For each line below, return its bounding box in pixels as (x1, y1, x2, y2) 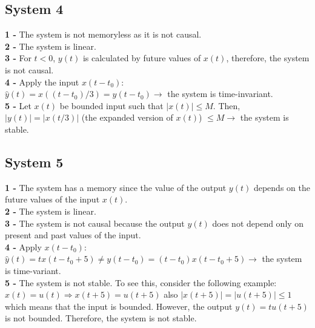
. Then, (213, 99, 240, 112)
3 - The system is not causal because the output (5, 216, 185, 229)
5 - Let (5, 99, 31, 112)
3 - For (5, 52, 31, 64)
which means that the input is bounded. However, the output (5, 300, 233, 312)
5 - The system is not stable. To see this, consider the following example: (5, 276, 277, 289)
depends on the (253, 181, 310, 193)
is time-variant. (5, 264, 61, 276)
